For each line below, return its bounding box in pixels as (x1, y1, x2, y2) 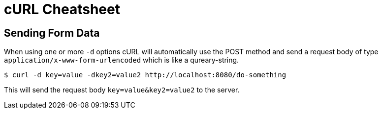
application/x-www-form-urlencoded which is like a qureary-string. (4, 56, 239, 65)
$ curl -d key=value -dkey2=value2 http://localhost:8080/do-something (4, 71, 286, 79)
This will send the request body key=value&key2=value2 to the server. (4, 86, 240, 94)
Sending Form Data (4, 26, 100, 39)
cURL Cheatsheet (4, 1, 120, 18)
